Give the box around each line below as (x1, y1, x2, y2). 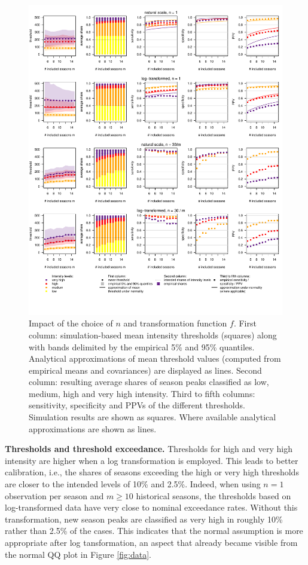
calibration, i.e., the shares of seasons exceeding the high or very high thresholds (5, 466, 299, 478)
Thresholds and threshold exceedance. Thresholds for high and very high (5, 442, 292, 455)
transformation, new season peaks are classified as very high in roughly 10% (5, 512, 283, 525)
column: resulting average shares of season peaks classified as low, (29, 375, 269, 388)
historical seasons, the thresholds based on (136, 489, 291, 502)
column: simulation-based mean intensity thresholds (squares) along (29, 328, 277, 341)
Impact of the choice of (29, 317, 113, 329)
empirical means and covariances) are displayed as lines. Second (29, 364, 262, 376)
